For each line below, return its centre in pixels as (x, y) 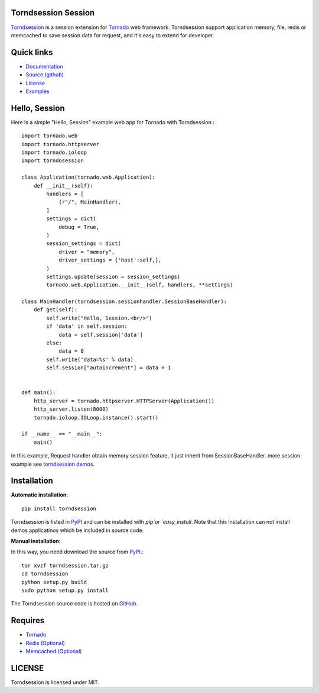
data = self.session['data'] (101, 335)
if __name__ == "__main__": (62, 434)
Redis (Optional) (45, 643)
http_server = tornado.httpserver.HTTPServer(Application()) (124, 401)
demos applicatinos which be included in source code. (77, 530)
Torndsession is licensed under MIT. (55, 682)
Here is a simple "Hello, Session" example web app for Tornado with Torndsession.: (113, 122)
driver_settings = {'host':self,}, (110, 260)
